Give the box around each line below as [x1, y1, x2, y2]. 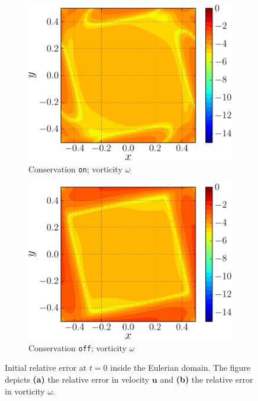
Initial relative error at [5, 361, 87, 374]
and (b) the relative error [160, 373, 253, 386]
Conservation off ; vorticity [28, 341, 127, 354]
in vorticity [5, 384, 45, 397]
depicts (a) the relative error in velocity [5, 373, 150, 386]
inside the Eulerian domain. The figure [110, 361, 251, 374]
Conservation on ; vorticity [28, 163, 122, 175]
